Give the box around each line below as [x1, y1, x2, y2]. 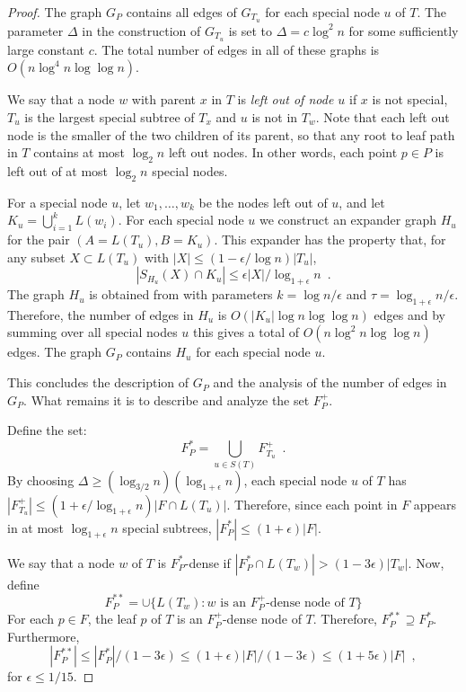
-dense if [184, 553, 231, 572]
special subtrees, [122, 518, 212, 537]
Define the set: [7, 421, 87, 439]
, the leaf [87, 609, 136, 628]
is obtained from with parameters [89, 285, 273, 304]
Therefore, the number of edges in [7, 305, 194, 324]
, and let [339, 192, 385, 211]
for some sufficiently [348, 21, 459, 40]
